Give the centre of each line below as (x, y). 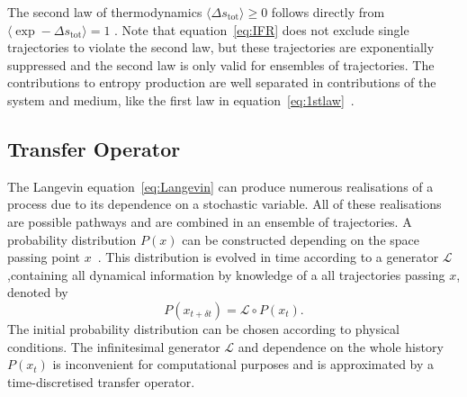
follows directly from (328, 12)
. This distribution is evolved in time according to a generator (268, 257)
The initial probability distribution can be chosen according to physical (203, 328)
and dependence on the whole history (341, 346)
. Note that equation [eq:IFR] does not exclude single (262, 29)
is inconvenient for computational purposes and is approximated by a (243, 364)
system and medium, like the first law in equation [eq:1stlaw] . (181, 99)
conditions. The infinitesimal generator (114, 346)
